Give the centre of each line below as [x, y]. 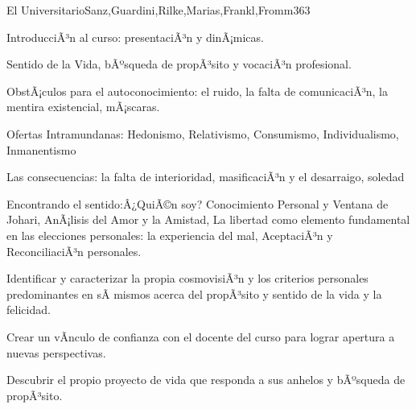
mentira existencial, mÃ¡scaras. [83, 107]
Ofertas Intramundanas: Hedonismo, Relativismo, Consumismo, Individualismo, [203, 133]
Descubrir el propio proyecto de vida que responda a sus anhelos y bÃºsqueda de [206, 380]
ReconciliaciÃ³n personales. [74, 251]
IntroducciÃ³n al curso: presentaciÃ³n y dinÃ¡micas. [135, 37]
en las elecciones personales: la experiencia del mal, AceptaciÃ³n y [170, 235]
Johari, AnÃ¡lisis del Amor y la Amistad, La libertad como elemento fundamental [208, 219]
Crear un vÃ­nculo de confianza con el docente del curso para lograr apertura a [201, 336]
